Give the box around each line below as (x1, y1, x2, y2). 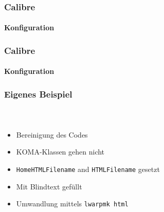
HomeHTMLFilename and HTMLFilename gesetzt (16, 163, 160, 174)
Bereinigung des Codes (16, 129, 88, 140)
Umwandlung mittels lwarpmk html (16, 198, 129, 209)
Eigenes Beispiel (4, 87, 72, 100)
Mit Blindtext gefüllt (16, 181, 82, 191)
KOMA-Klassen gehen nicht (16, 146, 105, 157)
